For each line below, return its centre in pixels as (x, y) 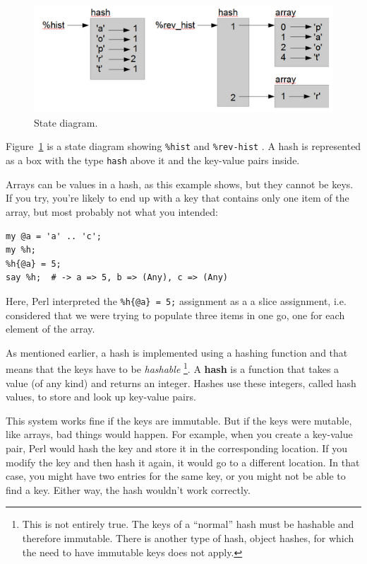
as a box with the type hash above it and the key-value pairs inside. (153, 160)
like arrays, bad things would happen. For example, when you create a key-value (179, 434)
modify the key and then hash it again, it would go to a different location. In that (183, 462)
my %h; (21, 250)
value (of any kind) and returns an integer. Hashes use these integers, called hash (181, 382)
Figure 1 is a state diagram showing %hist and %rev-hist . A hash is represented (183, 146)
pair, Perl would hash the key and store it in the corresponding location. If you (177, 448)
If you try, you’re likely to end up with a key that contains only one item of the (178, 198)
